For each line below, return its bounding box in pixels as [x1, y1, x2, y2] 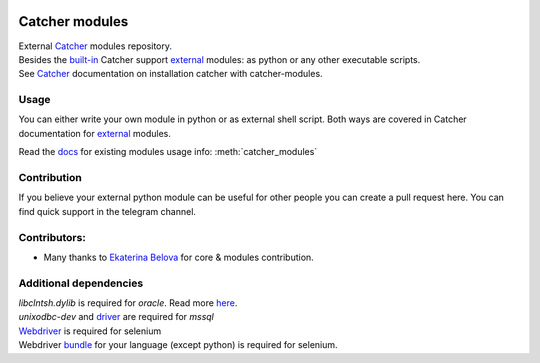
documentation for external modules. [18, 127, 172, 139]
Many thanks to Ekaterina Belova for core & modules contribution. [43, 251, 314, 263]
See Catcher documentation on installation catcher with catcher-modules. [18, 68, 324, 80]
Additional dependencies [18, 276, 144, 290]
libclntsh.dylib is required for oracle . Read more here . [18, 297, 238, 309]
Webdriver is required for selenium [18, 325, 162, 337]
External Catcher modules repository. [18, 40, 173, 52]
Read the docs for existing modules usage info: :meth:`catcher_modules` [18, 146, 318, 158]
